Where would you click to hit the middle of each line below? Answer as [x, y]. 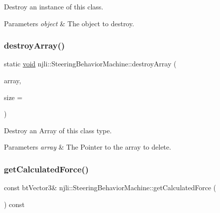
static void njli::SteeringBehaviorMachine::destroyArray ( [90, 64]
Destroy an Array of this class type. [58, 130]
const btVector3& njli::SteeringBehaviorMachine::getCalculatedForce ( [110, 187]
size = [13, 97]
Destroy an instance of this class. [54, 6]
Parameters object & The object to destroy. [69, 23]
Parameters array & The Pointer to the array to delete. [88, 147]
